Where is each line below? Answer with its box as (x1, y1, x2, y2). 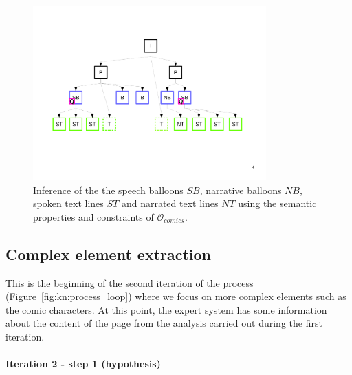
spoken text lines (33, 196, 104, 211)
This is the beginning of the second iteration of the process (5, 275, 254, 290)
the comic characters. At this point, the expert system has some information (5, 302, 327, 317)
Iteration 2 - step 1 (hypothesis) (5, 356, 161, 371)
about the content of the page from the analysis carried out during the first (5, 316, 322, 330)
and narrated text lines (121, 196, 219, 211)
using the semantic (238, 196, 317, 211)
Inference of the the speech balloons (33, 182, 184, 197)
